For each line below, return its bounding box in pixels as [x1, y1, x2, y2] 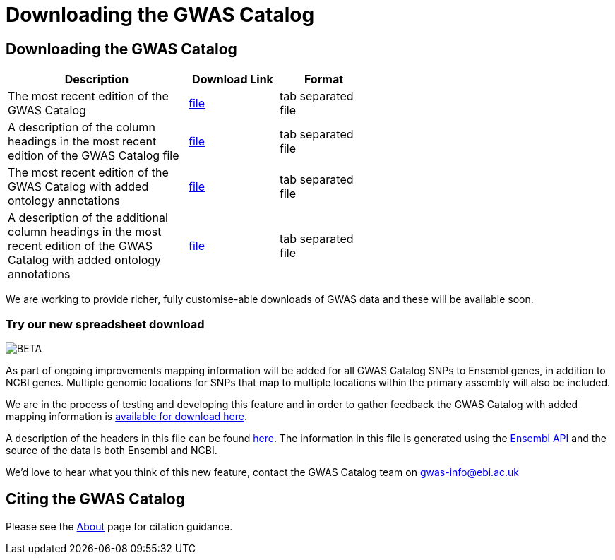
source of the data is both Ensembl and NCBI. [6, 443, 217, 456]
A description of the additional [8, 210, 168, 225]
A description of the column [8, 120, 155, 135]
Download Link [192, 72, 273, 87]
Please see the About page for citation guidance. [6, 520, 233, 532]
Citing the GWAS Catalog [6, 490, 185, 508]
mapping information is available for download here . [6, 410, 248, 422]
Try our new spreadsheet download [6, 316, 205, 331]
